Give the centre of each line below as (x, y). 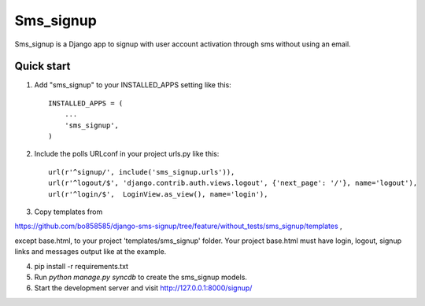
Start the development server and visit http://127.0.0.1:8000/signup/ (143, 288)
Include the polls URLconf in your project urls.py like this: (127, 154)
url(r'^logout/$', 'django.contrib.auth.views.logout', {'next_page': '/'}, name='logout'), (233, 183)
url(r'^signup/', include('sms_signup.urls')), (142, 172)
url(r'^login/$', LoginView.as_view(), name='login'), (158, 194)
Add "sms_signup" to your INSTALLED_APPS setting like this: (133, 85)
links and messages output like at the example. (91, 252)
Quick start (42, 66)
